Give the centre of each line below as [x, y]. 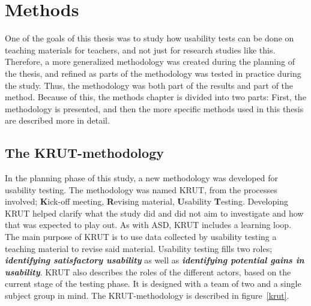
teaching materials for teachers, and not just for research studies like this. [140, 49]
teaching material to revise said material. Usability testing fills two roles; [139, 248]
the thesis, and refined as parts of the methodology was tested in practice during [153, 73]
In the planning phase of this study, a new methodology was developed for [141, 178]
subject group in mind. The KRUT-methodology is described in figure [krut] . [147, 295]
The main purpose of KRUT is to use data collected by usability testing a [141, 237]
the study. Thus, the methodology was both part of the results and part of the [149, 85]
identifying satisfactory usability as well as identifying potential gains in [155, 260]
